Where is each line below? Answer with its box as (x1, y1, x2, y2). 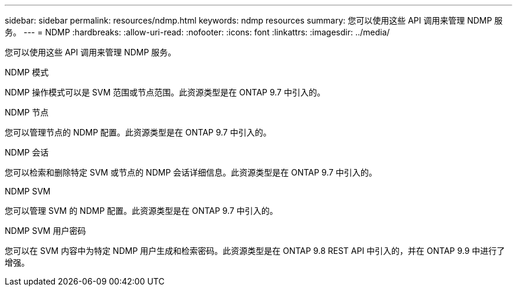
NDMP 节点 (5, 107, 49, 117)
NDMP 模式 (5, 67, 49, 77)
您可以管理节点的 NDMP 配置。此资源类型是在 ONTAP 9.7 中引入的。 (5, 127, 271, 137)
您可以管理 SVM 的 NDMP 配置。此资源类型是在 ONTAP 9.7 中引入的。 (5, 206, 278, 216)
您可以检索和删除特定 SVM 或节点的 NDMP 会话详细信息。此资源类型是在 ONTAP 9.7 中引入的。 (5, 167, 377, 177)
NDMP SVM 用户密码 (5, 226, 86, 236)
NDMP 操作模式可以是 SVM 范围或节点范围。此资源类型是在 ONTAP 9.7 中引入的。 (5, 87, 325, 97)
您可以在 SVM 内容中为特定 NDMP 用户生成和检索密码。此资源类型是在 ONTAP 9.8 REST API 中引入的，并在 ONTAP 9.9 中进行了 (5, 246, 505, 256)
